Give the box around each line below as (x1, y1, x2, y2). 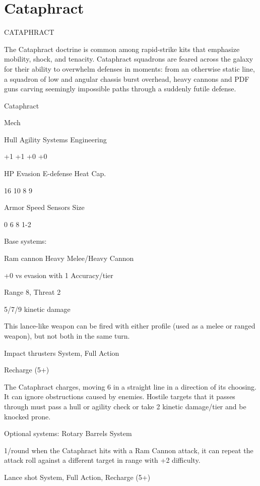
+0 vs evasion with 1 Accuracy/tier (4, 269, 113, 280)
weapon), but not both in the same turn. (4, 331, 130, 341)
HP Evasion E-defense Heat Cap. (4, 168, 106, 179)
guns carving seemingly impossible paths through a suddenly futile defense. (4, 83, 236, 94)
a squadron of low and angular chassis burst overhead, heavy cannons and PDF (4, 73, 249, 84)
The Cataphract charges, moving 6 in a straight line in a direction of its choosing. (4, 381, 256, 392)
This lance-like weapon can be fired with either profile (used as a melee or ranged (4, 320, 255, 331)
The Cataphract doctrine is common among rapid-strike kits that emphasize (4, 43, 240, 54)
